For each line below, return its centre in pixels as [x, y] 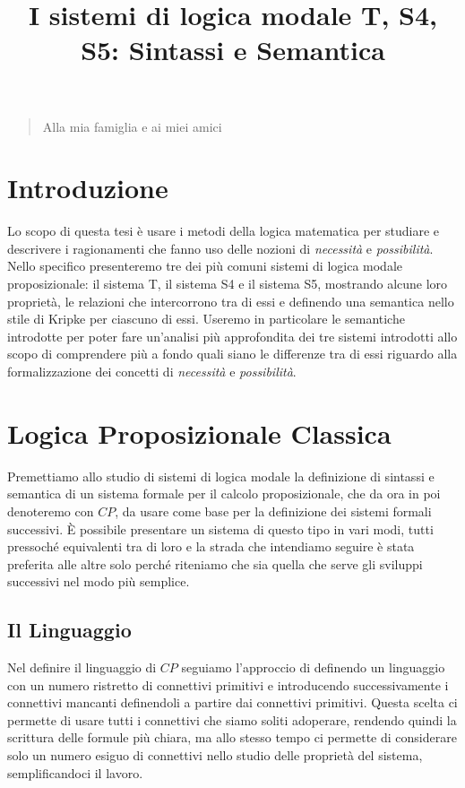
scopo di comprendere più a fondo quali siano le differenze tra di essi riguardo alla [232, 354]
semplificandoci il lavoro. [75, 772]
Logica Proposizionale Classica [199, 433]
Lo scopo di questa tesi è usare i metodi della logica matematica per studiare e [224, 231]
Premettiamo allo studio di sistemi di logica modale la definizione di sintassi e [221, 476]
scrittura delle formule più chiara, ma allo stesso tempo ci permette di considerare [232, 737]
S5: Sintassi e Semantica [233, 50]
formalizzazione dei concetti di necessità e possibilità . [152, 372]
